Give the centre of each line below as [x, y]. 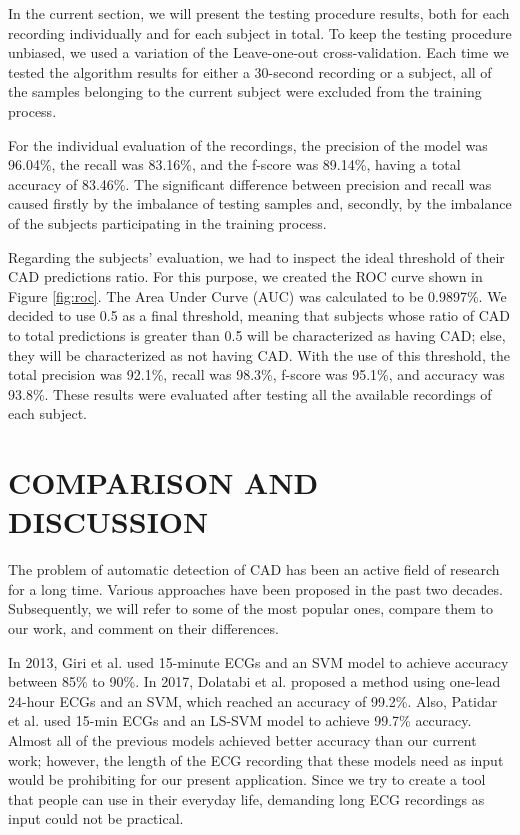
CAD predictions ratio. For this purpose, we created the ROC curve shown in [245, 276]
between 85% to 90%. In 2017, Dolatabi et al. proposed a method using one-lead [254, 681]
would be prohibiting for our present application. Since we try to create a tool [247, 779]
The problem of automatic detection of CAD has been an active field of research [254, 569]
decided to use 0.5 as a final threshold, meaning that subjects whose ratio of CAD [259, 315]
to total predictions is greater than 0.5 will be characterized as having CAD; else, [257, 334]
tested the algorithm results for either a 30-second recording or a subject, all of [250, 71]
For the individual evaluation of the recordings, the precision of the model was [248, 144]
